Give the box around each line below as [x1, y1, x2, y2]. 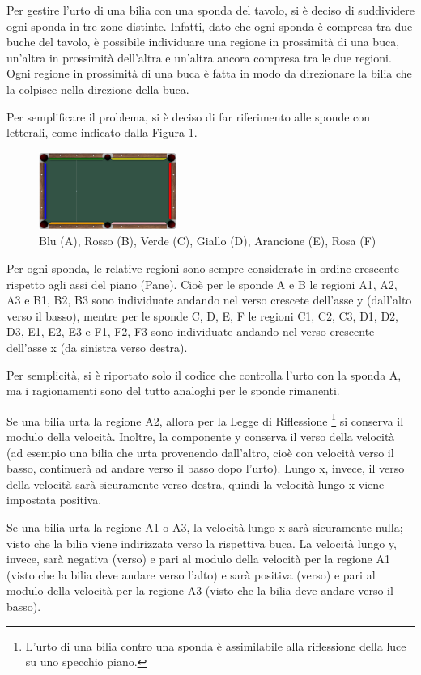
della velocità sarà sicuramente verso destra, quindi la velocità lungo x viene [6, 475, 385, 492]
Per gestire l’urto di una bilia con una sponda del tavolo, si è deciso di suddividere [6, 2, 415, 18]
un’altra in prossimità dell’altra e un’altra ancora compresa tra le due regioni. [6, 49, 392, 66]
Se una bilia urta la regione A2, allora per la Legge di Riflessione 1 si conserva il [6, 410, 404, 429]
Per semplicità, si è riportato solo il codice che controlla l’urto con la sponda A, [6, 366, 402, 383]
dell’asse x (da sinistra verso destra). [6, 338, 188, 355]
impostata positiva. [6, 491, 102, 508]
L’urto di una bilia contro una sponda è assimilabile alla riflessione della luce [25, 637, 406, 654]
